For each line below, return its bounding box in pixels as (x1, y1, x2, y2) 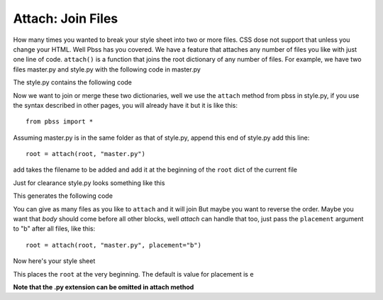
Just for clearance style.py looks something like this (13, 178, 165, 187)
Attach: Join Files (13, 11, 118, 26)
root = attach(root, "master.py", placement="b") (26, 241, 202, 249)
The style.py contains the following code (13, 78, 133, 87)
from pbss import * (26, 118, 94, 126)
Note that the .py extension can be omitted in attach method (13, 282, 194, 291)
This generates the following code (13, 191, 113, 200)
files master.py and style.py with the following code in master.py (13, 65, 201, 74)
